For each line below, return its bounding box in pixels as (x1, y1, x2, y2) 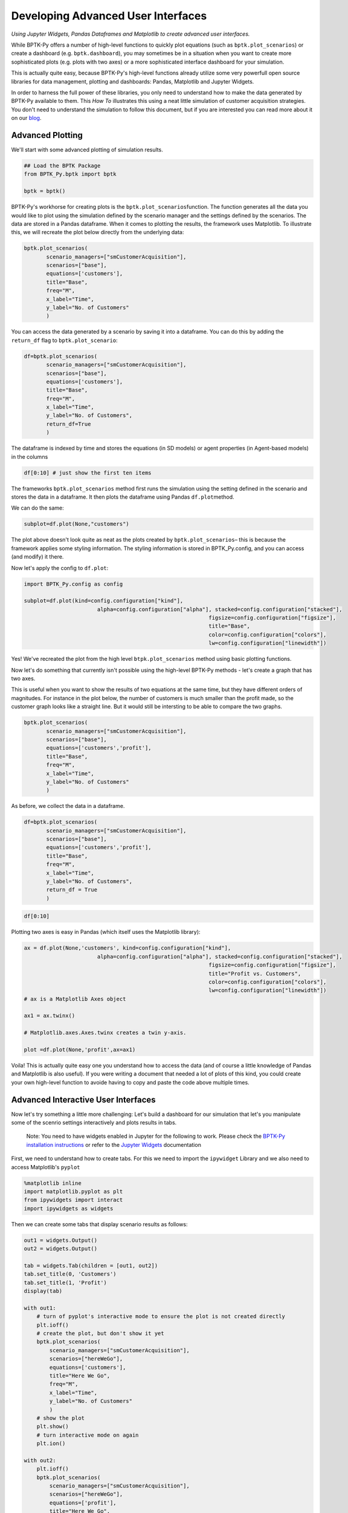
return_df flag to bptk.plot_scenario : (11, 336, 118, 344)
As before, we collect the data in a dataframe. (11, 802, 125, 810)
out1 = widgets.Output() (24, 1236, 98, 1244)
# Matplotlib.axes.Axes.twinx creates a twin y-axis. (24, 1029, 187, 1036)
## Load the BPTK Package (24, 162, 101, 169)
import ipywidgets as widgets (24, 1205, 114, 1212)
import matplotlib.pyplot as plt (24, 1188, 123, 1195)
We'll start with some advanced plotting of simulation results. (11, 146, 163, 153)
